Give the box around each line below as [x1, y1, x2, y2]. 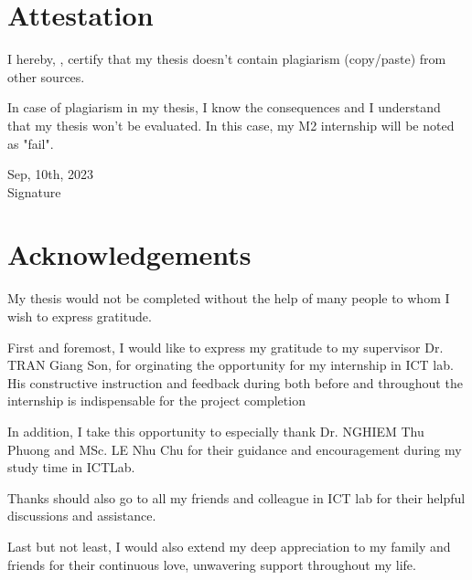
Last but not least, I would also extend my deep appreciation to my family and [7, 536, 451, 555]
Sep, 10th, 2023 [7, 164, 94, 184]
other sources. [7, 67, 85, 86]
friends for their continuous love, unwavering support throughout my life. [7, 554, 416, 574]
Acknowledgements [7, 236, 252, 273]
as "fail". [7, 133, 54, 153]
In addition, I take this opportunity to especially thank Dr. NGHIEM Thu [7, 421, 424, 440]
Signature [7, 182, 61, 201]
